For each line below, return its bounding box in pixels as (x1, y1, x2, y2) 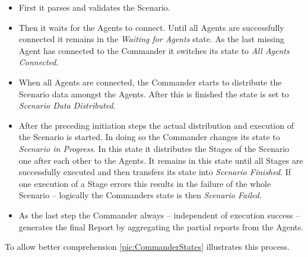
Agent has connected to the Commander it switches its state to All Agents (18, 44, 290, 56)
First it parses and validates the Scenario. (18, 1, 170, 13)
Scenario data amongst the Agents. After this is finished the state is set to (18, 87, 289, 100)
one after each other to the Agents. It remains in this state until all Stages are (18, 154, 303, 166)
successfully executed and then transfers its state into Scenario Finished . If (18, 166, 291, 178)
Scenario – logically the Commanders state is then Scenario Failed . (18, 189, 262, 201)
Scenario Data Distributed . (18, 99, 116, 112)
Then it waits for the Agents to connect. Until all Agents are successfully (18, 21, 284, 33)
